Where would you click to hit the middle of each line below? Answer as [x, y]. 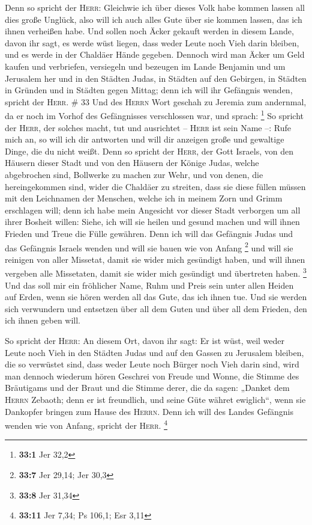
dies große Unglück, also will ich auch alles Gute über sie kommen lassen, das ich [154, 19]
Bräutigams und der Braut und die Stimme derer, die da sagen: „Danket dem [147, 388]
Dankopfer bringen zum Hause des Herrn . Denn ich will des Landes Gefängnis [149, 411]
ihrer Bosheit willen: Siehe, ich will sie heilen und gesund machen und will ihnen [152, 222]
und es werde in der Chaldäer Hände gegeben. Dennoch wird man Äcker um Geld [155, 54]
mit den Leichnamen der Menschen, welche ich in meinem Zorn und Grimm [144, 198]
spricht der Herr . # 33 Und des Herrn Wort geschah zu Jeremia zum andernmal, [156, 101]
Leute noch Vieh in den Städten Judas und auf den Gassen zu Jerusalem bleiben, [154, 352]
